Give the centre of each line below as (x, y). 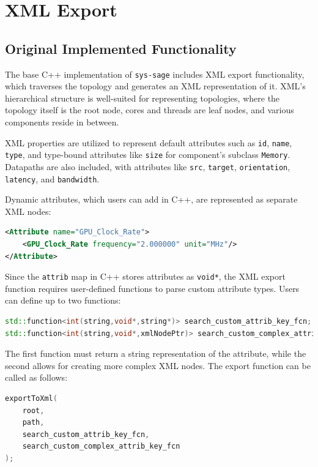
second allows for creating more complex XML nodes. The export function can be (158, 365)
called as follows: (36, 377)
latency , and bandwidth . (52, 178)
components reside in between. (62, 122)
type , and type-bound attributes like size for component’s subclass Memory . (148, 155)
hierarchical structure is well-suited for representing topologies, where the (142, 98)
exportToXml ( (31, 399)
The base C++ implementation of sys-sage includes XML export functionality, (155, 74)
